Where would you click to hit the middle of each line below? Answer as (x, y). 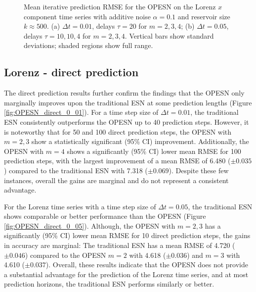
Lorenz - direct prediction (71, 72)
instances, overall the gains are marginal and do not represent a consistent (116, 180)
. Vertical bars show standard (169, 35)
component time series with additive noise (87, 16)
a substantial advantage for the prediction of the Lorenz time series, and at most (126, 274)
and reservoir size (204, 16)
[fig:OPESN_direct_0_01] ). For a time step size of (81, 112)
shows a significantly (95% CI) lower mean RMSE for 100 (154, 151)
